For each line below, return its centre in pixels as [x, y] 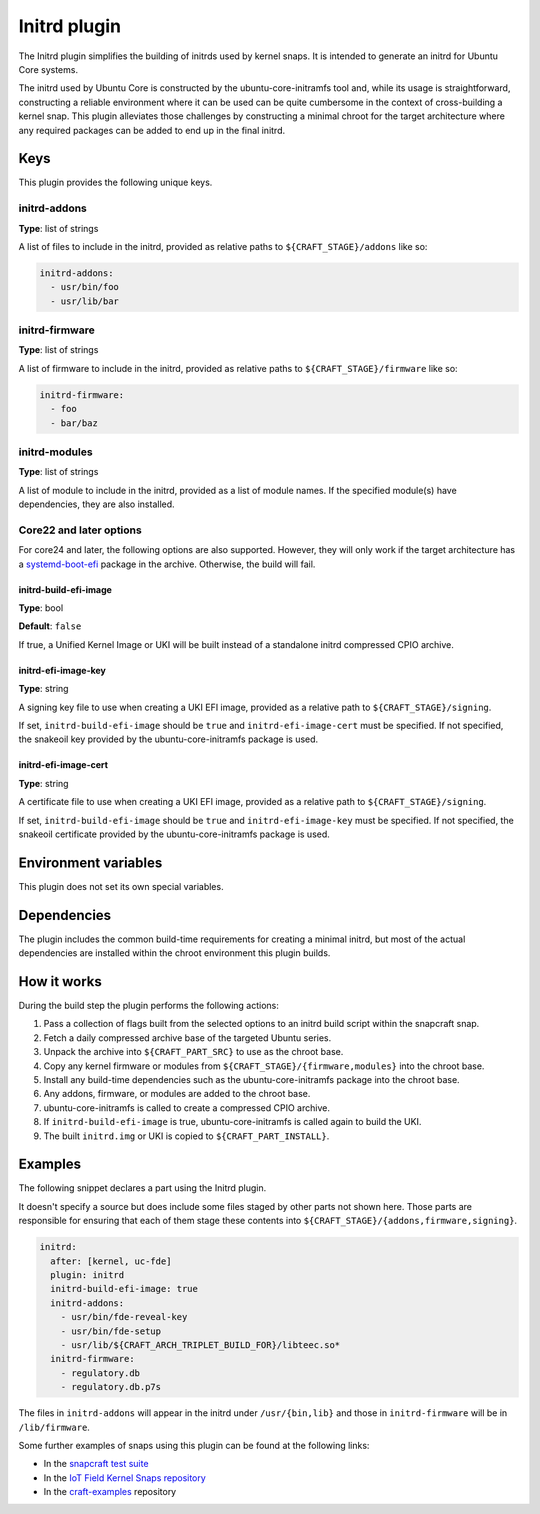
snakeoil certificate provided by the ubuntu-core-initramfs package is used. [174, 834]
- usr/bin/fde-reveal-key [124, 1317]
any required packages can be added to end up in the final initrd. [152, 130]
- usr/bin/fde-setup [111, 1331]
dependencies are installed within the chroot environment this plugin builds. [174, 953]
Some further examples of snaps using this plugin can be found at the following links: [194, 1445]
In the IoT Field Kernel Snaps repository [125, 1477]
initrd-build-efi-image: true [124, 1289]
